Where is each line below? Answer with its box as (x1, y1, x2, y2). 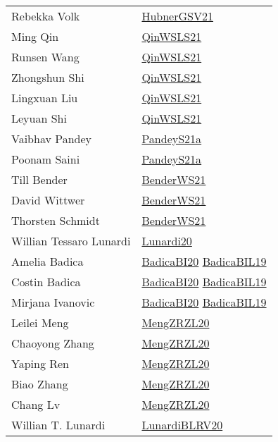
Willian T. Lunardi (11, 417, 106, 433)
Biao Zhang (11, 376, 68, 392)
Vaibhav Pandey (11, 130, 92, 147)
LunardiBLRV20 (141, 417, 223, 433)
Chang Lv (11, 396, 61, 412)
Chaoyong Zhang (11, 335, 94, 351)
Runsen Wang (11, 49, 80, 65)
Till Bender (11, 171, 68, 188)
